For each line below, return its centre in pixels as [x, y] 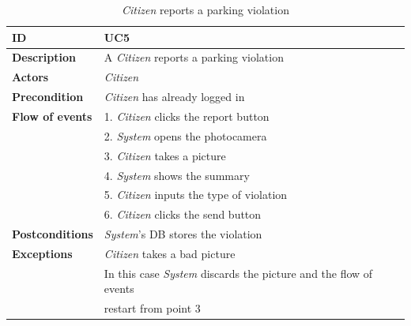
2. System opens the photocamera [185, 135]
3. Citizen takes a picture [165, 155]
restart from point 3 [152, 308]
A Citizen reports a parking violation [194, 57]
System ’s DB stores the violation [183, 234]
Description [44, 57]
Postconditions [53, 234]
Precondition [48, 97]
